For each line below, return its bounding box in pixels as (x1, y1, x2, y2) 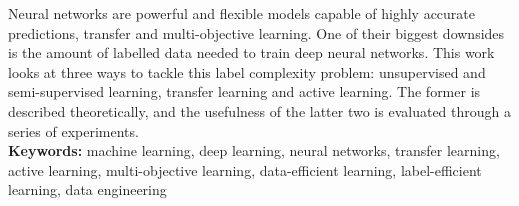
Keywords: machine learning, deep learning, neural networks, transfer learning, (8, 140, 500, 161)
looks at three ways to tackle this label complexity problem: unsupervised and (8, 61, 486, 82)
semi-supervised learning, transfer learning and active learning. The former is (8, 81, 481, 102)
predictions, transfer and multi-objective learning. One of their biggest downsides (8, 22, 505, 43)
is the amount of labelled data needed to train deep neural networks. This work (8, 42, 495, 63)
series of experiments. (8, 120, 139, 141)
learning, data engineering (8, 179, 167, 200)
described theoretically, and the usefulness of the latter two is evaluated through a (8, 100, 511, 121)
